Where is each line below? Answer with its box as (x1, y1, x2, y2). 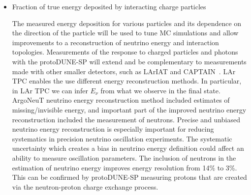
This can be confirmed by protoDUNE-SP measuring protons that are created (12, 172, 247, 182)
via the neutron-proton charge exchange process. (12, 181, 158, 192)
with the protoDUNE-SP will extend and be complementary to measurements (12, 56, 247, 66)
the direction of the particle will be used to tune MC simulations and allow (12, 28, 239, 38)
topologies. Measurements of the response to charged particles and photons (12, 47, 238, 57)
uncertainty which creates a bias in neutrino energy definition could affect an (12, 143, 244, 153)
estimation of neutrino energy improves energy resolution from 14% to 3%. (12, 162, 237, 172)
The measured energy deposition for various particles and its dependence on (12, 18, 242, 28)
